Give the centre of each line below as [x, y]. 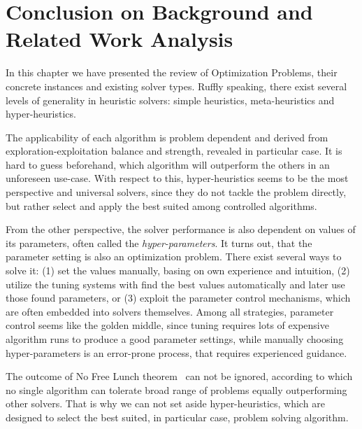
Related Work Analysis [120, 39]
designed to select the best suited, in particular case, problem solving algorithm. [177, 417]
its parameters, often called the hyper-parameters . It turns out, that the [159, 242]
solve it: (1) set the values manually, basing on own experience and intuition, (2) [178, 270]
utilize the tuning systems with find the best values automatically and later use [175, 284]
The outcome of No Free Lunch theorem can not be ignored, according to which [179, 376]
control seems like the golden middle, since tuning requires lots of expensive [167, 325]
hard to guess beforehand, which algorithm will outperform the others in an [168, 164]
